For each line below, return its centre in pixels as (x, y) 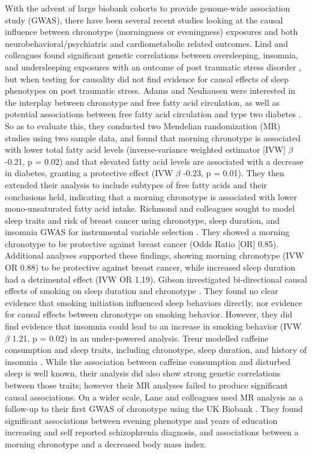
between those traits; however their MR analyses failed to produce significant (147, 385)
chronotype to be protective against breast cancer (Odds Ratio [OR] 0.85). (142, 243)
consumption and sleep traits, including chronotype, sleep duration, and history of (156, 350)
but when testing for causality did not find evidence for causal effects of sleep (147, 78)
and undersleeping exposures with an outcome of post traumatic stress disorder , (153, 66)
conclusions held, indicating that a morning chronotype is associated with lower (151, 196)
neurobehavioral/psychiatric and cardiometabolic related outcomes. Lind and (146, 43)
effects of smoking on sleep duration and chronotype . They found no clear (142, 291)
